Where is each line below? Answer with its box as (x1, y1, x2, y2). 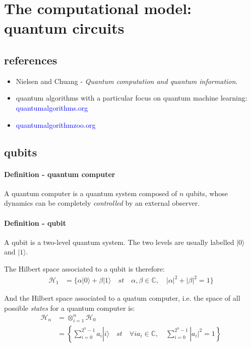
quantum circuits (4, 18, 124, 38)
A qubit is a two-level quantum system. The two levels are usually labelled (4, 236, 234, 247)
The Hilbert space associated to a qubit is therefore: (4, 263, 165, 274)
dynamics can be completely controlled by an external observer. (4, 198, 200, 208)
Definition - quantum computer (4, 168, 115, 179)
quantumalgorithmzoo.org (16, 119, 96, 130)
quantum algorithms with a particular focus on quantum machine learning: (16, 93, 247, 103)
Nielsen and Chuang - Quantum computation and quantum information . (16, 75, 238, 86)
